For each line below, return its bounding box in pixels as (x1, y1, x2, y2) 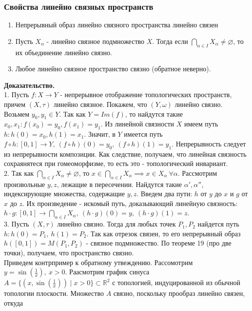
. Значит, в (84, 129, 116, 139)
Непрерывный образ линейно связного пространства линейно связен (15, 20, 218, 30)
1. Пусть (4, 89, 29, 100)
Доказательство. (4, 80, 55, 90)
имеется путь (124, 129, 163, 139)
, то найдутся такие (125, 108, 183, 119)
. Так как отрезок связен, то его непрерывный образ (86, 228, 241, 238)
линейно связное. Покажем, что (53, 99, 147, 109)
